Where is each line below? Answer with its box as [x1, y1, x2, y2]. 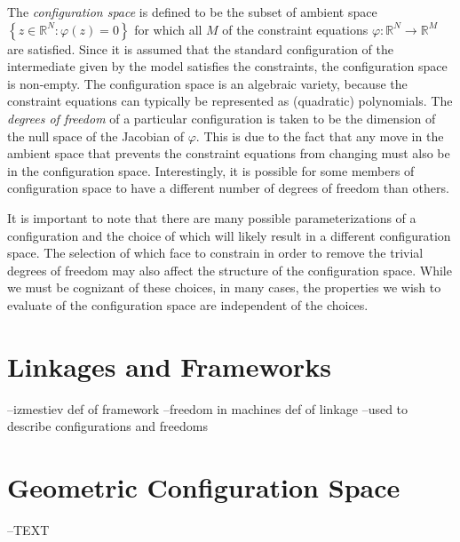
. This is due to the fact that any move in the [195, 126, 444, 145]
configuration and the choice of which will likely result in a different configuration [7, 226, 451, 244]
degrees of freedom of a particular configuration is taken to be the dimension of [7, 108, 436, 127]
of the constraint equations [222, 20, 369, 38]
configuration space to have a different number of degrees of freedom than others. [7, 179, 449, 197]
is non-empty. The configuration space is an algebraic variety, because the [7, 74, 408, 92]
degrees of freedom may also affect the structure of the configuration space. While [7, 260, 452, 279]
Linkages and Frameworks [7, 347, 331, 384]
